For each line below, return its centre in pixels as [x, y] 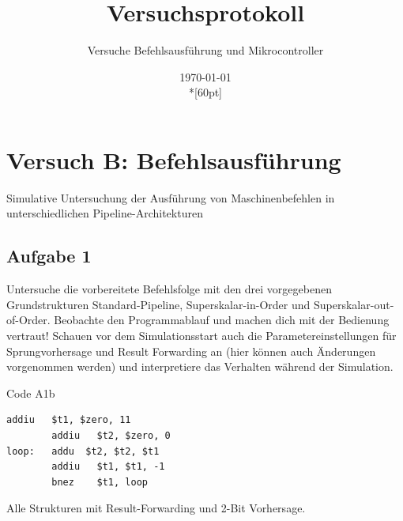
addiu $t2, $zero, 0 [111, 435]
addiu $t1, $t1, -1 [108, 467]
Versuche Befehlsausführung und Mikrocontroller [205, 50]
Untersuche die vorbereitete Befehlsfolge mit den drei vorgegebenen [169, 289]
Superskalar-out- [354, 304]
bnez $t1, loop [100, 482]
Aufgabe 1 [49, 256]
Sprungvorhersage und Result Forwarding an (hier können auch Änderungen [191, 351]
